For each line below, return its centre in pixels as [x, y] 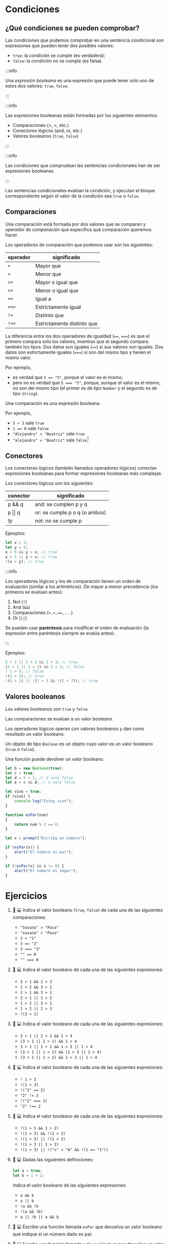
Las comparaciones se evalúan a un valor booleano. [59, 718]
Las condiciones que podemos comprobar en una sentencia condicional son [84, 40]
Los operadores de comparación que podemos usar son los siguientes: [79, 245]
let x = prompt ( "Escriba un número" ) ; [46, 838]
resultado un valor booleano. [35, 734]
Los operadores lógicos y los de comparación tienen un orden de [73, 581]
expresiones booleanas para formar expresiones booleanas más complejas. [84, 473]
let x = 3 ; [17, 543]
